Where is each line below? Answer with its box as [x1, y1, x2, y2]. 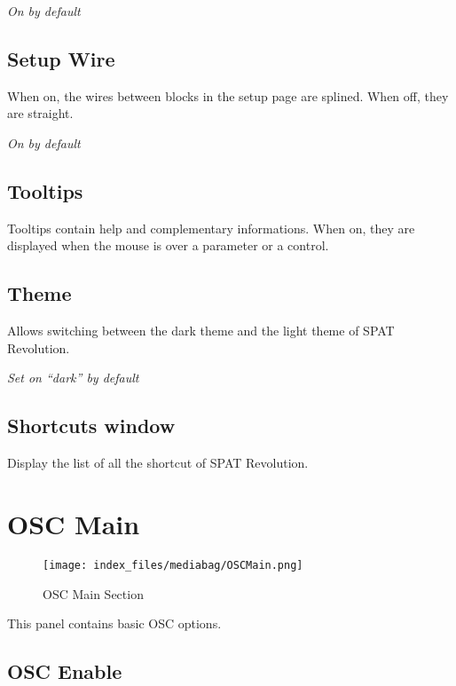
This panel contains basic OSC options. [7, 614, 222, 633]
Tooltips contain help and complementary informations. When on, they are [7, 218, 415, 237]
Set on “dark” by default [7, 368, 139, 387]
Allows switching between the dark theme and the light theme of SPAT [7, 321, 395, 340]
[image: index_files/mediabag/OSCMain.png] [43, 558, 303, 572]
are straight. [7, 104, 74, 122]
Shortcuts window [7, 412, 176, 439]
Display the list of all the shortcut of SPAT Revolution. [7, 453, 309, 472]
